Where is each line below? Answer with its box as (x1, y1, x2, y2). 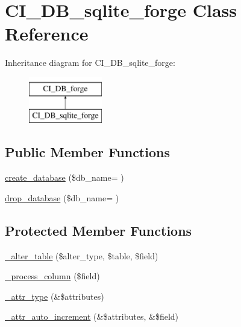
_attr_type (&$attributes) (5, 290, 104, 302)
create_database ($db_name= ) (5, 171, 124, 184)
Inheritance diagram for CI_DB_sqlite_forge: (5, 56, 175, 69)
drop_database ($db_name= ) (5, 191, 119, 204)
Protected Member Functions (5, 221, 192, 239)
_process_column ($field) (5, 270, 100, 282)
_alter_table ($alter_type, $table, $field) (5, 249, 158, 262)
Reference (5, 21, 89, 46)
